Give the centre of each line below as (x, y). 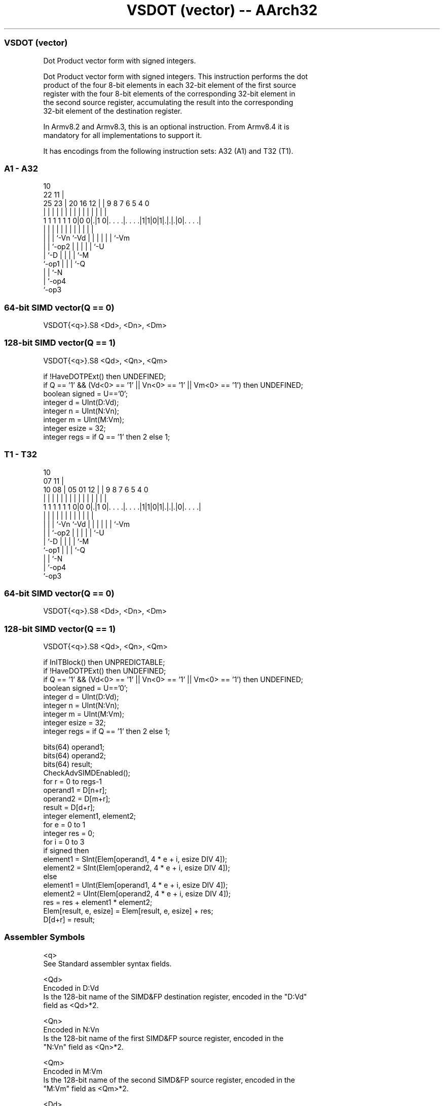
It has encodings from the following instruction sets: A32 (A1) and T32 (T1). (168, 151)
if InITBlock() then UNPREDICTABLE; (104, 662)
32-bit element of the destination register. (113, 111)
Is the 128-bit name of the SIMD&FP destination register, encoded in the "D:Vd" (175, 996)
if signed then (66, 850)
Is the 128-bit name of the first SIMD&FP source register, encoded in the (163, 1038)
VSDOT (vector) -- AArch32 (222, 10)
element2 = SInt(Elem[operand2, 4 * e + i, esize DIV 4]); (137, 868)
